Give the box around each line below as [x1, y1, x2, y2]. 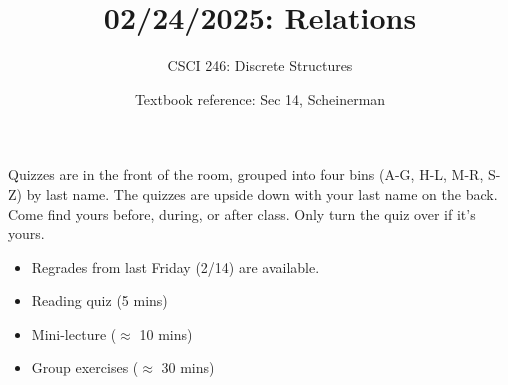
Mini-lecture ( [31, 323, 117, 344]
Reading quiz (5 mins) [31, 290, 168, 311]
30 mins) [161, 357, 215, 378]
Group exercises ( [31, 357, 139, 378]
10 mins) [139, 323, 193, 344]
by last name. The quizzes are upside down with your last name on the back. [26, 183, 498, 204]
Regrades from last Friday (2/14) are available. [31, 256, 320, 277]
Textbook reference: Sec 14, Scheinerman [134, 88, 386, 109]
